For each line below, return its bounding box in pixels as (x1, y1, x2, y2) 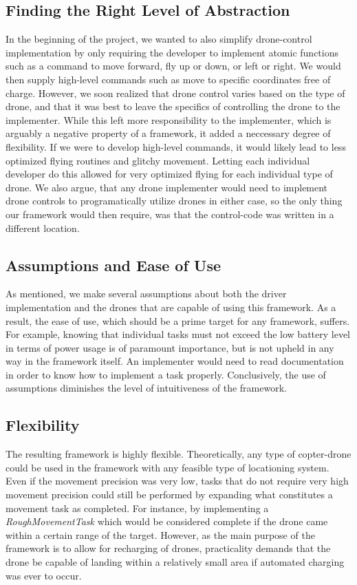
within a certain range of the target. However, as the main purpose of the (6, 527, 315, 542)
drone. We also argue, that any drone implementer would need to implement (6, 180, 328, 194)
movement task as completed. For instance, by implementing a (6, 500, 269, 515)
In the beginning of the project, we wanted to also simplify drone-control (6, 32, 312, 46)
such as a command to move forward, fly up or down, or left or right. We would (6, 58, 341, 73)
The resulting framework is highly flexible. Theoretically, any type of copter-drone (6, 447, 351, 461)
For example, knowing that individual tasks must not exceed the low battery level (6, 327, 351, 341)
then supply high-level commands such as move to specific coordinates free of (6, 72, 331, 86)
